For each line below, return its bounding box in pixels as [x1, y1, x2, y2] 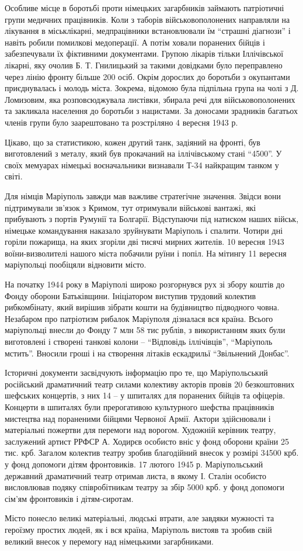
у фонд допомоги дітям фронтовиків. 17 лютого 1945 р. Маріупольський [5, 458, 263, 470]
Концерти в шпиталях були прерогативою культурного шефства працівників [5, 401, 274, 413]
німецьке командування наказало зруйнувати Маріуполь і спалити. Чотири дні [5, 224, 283, 236]
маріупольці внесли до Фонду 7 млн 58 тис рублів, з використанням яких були [5, 324, 285, 336]
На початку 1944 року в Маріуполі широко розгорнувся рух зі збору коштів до [5, 278, 285, 290]
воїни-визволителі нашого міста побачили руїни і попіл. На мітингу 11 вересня [5, 247, 287, 259]
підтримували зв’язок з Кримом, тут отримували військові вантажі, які [5, 201, 256, 213]
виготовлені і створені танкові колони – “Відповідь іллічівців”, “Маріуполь [5, 335, 273, 348]
